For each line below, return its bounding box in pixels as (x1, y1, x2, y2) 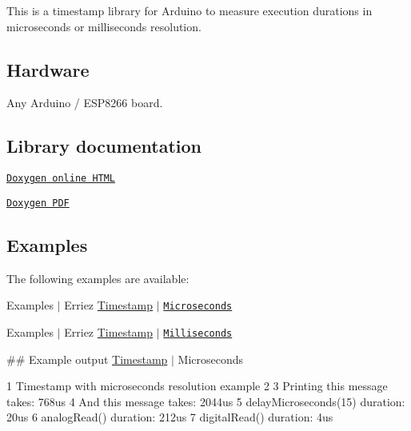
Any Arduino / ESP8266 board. (6, 94, 163, 111)
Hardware (6, 57, 90, 82)
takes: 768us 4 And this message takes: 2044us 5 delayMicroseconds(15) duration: (6, 393, 405, 409)
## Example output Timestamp (6, 350, 168, 367)
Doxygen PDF (6, 197, 70, 209)
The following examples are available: (6, 269, 190, 286)
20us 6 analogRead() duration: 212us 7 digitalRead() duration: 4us (6, 409, 333, 425)
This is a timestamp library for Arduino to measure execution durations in (6, 2, 373, 18)
